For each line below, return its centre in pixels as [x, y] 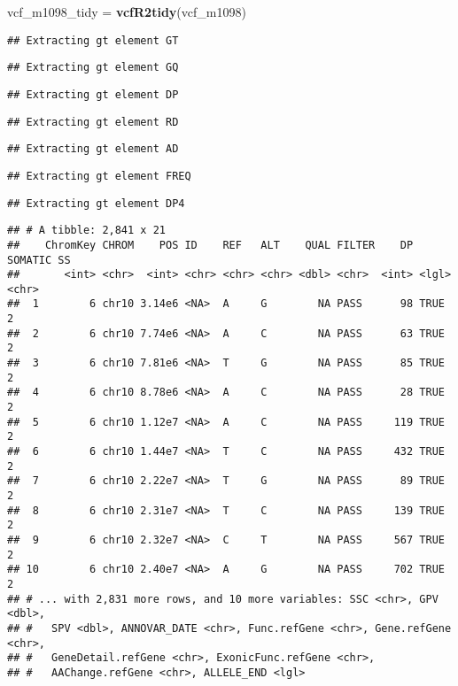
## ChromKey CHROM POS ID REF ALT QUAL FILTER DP [210, 245]
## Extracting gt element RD [93, 122]
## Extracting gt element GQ [93, 68]
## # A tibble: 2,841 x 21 [86, 231]
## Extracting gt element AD [93, 149]
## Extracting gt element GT [93, 40]
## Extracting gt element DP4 [96, 203]
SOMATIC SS [39, 260]
